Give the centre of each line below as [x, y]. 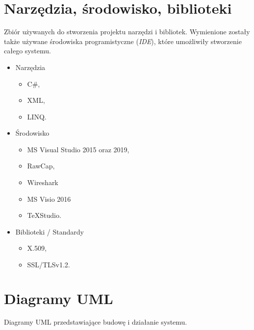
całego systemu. [27, 51]
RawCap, [41, 166]
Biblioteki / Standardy [50, 231]
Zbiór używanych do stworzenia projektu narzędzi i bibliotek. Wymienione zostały [127, 32]
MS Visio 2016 [49, 199]
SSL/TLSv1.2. [49, 265]
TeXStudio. [44, 215]
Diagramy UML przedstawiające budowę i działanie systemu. [96, 321]
